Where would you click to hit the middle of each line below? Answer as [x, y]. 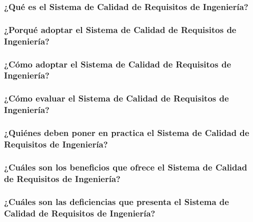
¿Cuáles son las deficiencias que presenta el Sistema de [116, 201]
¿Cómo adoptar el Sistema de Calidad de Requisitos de [118, 64]
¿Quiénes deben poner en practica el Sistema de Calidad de [127, 133]
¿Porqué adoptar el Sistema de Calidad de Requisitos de [120, 29]
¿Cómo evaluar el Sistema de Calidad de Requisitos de [116, 98]
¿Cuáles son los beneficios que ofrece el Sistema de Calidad [126, 167]
